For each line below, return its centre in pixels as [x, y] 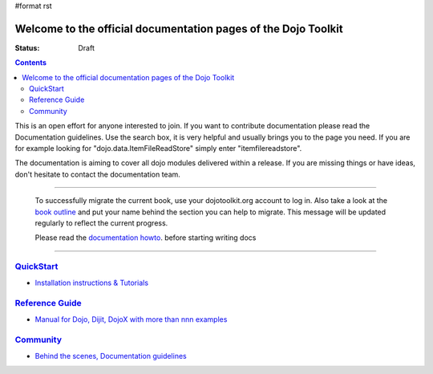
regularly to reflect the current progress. [101, 223]
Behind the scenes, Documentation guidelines [111, 356]
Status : [27, 47]
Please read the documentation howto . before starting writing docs [146, 238]
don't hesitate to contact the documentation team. [97, 174]
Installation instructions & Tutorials [91, 283]
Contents [31, 63]
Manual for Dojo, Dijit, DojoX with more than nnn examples [131, 319]
